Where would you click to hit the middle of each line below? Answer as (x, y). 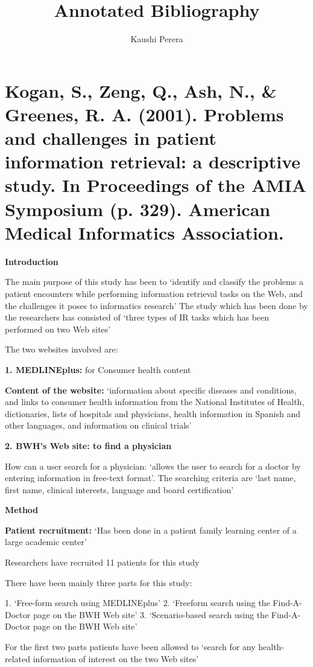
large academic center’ (46, 542)
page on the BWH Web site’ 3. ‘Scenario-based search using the (151, 614)
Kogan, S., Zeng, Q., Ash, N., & (141, 90)
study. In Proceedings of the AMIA (156, 185)
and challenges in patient (111, 138)
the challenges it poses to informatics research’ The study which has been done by (156, 305)
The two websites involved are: (62, 349)
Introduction (32, 261)
